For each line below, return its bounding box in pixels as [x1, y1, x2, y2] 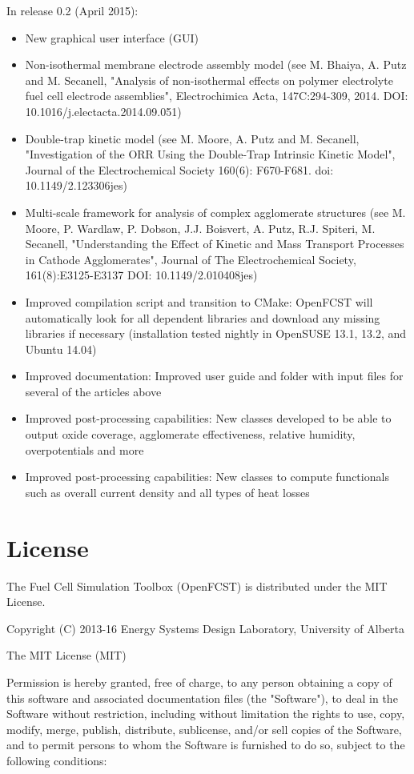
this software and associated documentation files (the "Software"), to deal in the [6, 689, 398, 706]
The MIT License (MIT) [6, 647, 127, 664]
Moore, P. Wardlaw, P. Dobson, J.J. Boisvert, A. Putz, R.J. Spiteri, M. [25, 219, 376, 236]
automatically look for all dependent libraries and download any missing [25, 309, 380, 326]
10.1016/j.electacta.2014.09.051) [25, 102, 182, 119]
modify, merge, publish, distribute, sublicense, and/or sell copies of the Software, [6, 720, 402, 737]
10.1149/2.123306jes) [25, 177, 128, 194]
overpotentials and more [25, 441, 144, 458]
